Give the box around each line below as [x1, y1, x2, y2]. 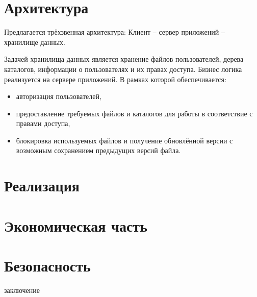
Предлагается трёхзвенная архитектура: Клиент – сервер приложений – [4, 27, 225, 37]
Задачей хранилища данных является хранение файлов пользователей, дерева [4, 54, 244, 64]
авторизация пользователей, [16, 91, 101, 102]
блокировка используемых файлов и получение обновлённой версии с [16, 135, 233, 145]
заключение [4, 284, 40, 295]
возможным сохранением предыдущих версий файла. [16, 145, 181, 156]
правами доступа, [16, 118, 70, 129]
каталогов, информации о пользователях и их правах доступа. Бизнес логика [4, 63, 242, 74]
